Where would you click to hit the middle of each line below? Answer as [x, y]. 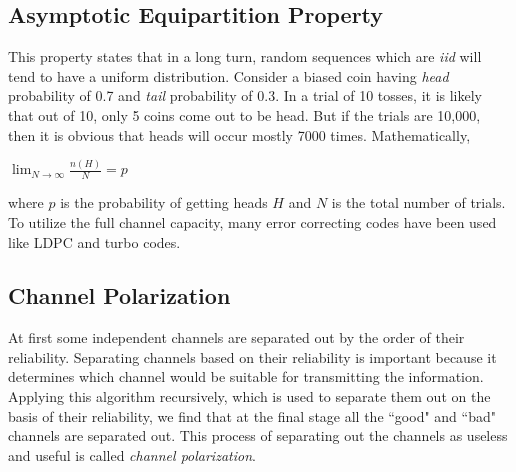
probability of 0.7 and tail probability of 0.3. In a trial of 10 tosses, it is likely [245, 95]
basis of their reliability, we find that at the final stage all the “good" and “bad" [252, 415]
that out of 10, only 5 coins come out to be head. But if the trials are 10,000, [244, 114]
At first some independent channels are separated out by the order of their [236, 337]
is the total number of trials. [418, 202]
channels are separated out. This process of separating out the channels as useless [258, 435]
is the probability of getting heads [164, 202]
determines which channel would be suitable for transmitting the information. [246, 376]
